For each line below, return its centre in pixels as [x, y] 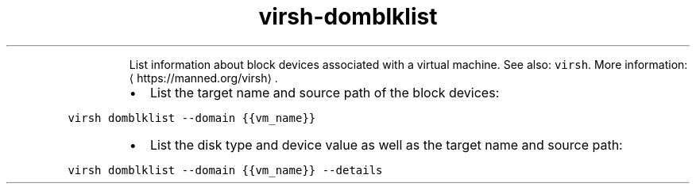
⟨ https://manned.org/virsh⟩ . [203, 78]
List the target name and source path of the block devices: [325, 92]
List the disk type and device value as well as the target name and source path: [386, 144]
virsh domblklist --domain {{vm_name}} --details [225, 170]
